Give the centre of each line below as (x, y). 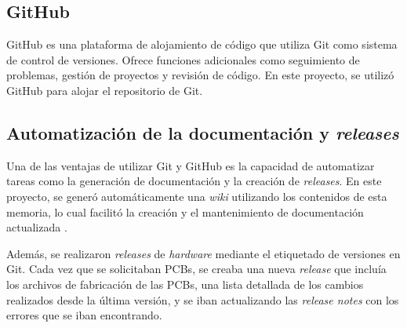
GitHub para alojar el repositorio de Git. (105, 90)
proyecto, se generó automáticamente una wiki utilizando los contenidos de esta (197, 196)
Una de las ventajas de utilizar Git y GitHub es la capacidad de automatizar (191, 165)
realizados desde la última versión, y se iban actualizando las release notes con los (203, 299)
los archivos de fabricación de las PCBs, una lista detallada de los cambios (185, 284)
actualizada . (37, 227)
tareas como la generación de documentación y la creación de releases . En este (194, 181)
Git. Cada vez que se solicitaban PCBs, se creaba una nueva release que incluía (196, 269)
